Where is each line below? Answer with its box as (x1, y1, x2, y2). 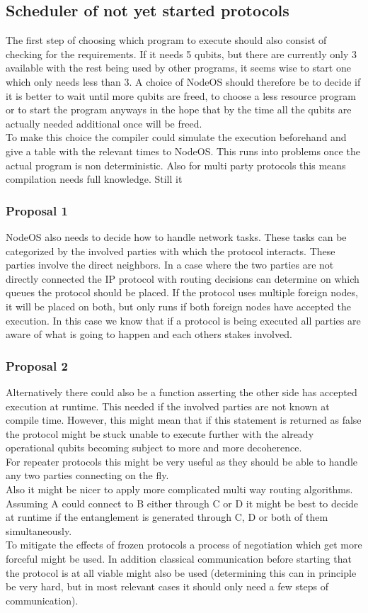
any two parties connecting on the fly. (6, 468, 169, 483)
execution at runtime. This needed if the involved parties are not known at (6, 398, 330, 413)
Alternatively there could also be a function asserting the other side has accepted (6, 384, 357, 399)
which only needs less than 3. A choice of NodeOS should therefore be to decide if (6, 74, 361, 89)
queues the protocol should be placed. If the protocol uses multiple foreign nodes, (6, 285, 358, 300)
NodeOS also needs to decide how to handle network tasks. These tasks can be (6, 229, 347, 244)
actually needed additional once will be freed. (6, 116, 202, 130)
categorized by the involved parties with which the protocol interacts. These (6, 243, 335, 258)
